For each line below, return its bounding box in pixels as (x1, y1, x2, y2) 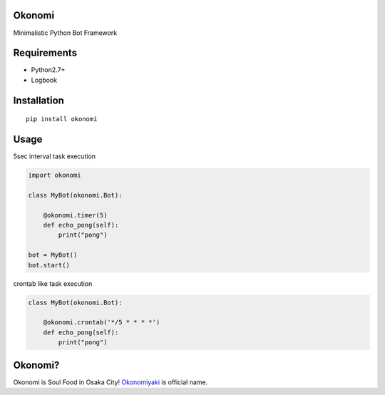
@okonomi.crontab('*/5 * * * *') (43, 318, 160, 327)
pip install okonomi (26, 115, 98, 123)
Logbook (31, 76, 57, 84)
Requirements (13, 47, 78, 59)
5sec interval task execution (13, 152, 96, 160)
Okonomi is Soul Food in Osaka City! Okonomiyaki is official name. (13, 378, 208, 386)
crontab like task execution (13, 279, 93, 288)
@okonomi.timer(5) (43, 211, 108, 219)
